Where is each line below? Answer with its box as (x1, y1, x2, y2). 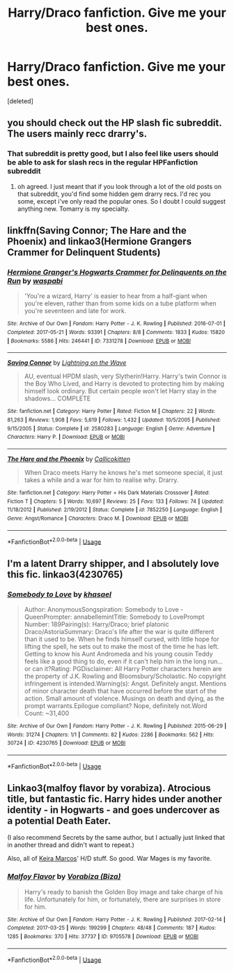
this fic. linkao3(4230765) (7, 569, 123, 580)
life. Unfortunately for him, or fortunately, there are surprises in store (24, 895, 221, 903)
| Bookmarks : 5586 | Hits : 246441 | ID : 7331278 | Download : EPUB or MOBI (7, 337, 192, 345)
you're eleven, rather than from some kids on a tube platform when (24, 299, 217, 308)
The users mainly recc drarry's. (7, 128, 148, 140)
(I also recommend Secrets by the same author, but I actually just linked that (7, 834, 225, 842)
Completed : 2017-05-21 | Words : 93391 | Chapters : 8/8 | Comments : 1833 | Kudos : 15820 (7, 329, 225, 336)
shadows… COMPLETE (24, 394, 91, 402)
